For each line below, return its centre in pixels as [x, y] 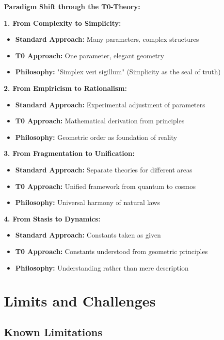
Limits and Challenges [80, 301]
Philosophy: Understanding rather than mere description [102, 267]
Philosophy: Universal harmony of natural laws [88, 202]
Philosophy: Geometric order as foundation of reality [96, 137]
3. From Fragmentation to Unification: [69, 153]
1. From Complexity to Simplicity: [63, 23]
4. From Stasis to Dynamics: [52, 218]
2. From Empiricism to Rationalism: [65, 88]
